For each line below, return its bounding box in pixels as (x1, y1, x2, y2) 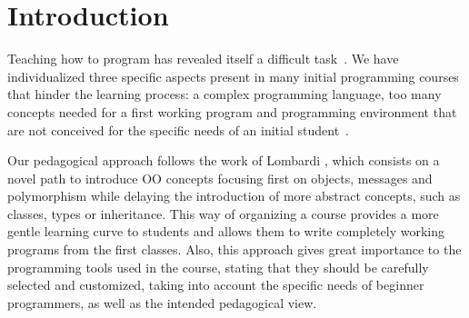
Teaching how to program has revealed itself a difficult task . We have (7, 49, 399, 68)
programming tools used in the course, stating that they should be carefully (7, 257, 429, 276)
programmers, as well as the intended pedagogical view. (7, 293, 317, 312)
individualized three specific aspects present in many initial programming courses (7, 66, 459, 85)
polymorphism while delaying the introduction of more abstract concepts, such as (7, 186, 461, 205)
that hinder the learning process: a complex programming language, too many (7, 84, 442, 104)
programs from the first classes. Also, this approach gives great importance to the (7, 240, 462, 259)
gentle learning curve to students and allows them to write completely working (7, 222, 445, 241)
